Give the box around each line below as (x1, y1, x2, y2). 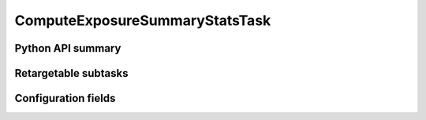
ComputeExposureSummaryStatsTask (14, 12, 271, 29)
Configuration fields (14, 92, 116, 105)
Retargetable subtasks (14, 67, 129, 80)
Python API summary (14, 42, 121, 55)
